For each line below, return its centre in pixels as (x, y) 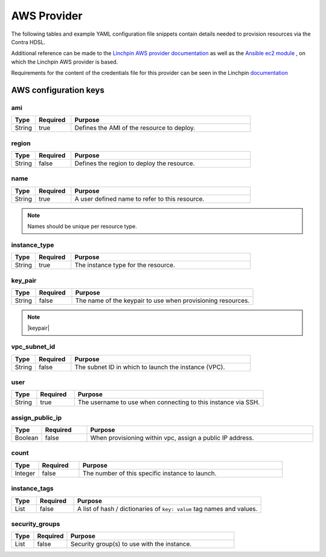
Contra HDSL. (28, 42)
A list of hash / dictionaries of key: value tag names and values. (168, 509)
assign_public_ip (37, 417)
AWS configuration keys (58, 90)
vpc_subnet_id (33, 347)
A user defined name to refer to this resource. (139, 198)
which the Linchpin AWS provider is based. (65, 62)
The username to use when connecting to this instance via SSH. (169, 402)
